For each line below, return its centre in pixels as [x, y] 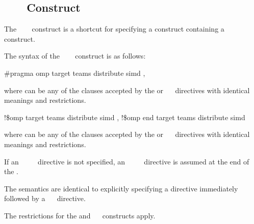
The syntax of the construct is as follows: [75, 56]
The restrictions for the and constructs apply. [80, 215]
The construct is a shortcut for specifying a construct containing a [114, 29]
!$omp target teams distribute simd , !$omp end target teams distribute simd [125, 117]
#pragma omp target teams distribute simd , [75, 73]
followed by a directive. [45, 198]
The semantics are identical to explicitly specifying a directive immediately [121, 188]
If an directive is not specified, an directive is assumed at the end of [127, 161]
